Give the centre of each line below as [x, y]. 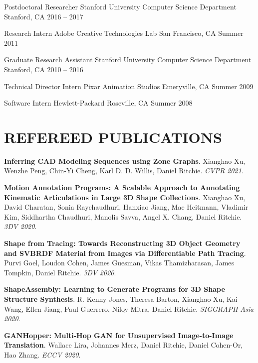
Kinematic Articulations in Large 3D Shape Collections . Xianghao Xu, [125, 197]
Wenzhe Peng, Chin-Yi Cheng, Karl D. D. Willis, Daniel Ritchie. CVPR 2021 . [124, 171]
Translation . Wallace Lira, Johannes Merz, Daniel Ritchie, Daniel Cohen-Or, [124, 345]
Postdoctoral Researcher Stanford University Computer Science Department [120, 6]
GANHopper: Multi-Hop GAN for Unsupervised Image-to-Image [119, 335]
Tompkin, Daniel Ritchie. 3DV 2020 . [60, 272]
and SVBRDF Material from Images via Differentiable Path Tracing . [125, 253]
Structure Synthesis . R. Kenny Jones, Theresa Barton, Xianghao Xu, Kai [121, 299]
